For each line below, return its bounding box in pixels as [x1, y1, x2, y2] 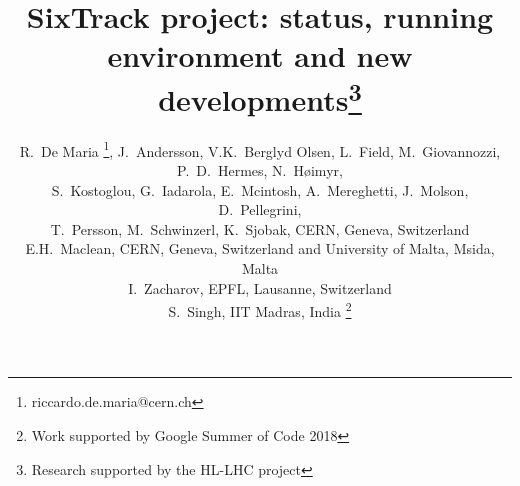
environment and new [107, 35, 413, 76]
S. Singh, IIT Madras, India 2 [168, 298, 352, 321]
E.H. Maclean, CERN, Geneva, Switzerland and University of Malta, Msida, [25, 238, 495, 259]
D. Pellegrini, [218, 199, 302, 220]
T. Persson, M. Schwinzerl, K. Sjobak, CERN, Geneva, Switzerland [50, 218, 470, 239]
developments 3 [158, 74, 362, 119]
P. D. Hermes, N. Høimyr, [177, 160, 343, 181]
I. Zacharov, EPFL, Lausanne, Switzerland [128, 277, 392, 298]
